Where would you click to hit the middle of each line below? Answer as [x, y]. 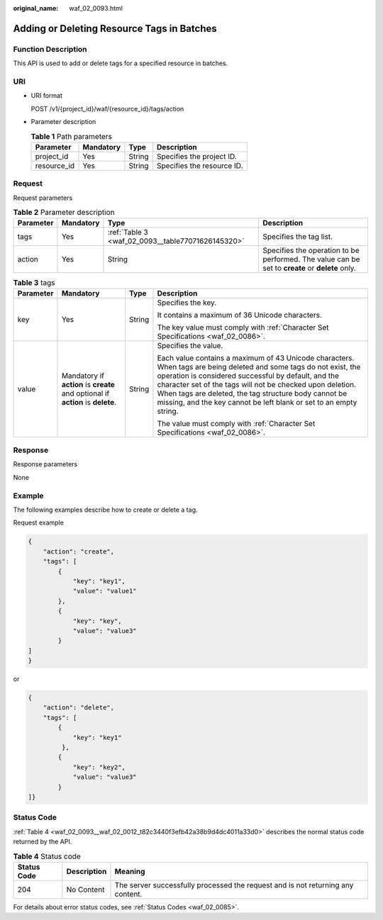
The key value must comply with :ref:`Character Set [243, 327]
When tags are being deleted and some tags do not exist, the [259, 366]
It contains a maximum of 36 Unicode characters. [239, 315]
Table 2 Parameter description [64, 213]
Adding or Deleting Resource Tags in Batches [115, 28]
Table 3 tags [34, 282]
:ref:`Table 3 [128, 232]
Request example [38, 523]
